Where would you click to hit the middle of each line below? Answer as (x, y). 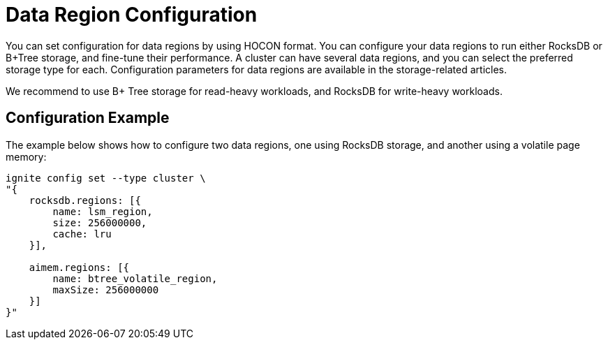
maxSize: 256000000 (106, 289)
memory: (26, 156)
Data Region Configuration (132, 15)
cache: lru (82, 234)
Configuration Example (88, 118)
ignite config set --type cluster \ (106, 178)
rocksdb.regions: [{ (85, 200)
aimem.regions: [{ (79, 267)
